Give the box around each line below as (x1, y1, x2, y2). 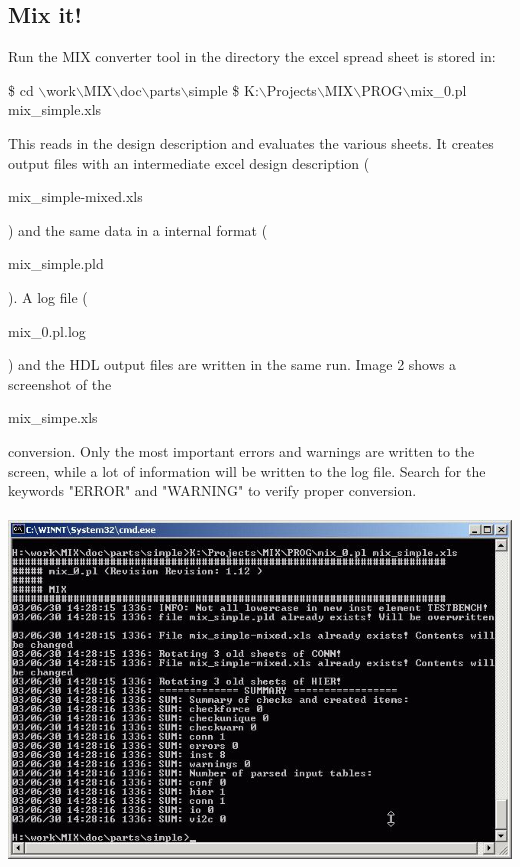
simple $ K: (188, 79, 259, 100)
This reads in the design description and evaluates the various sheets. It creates (8, 132, 494, 153)
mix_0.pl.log (8, 320, 86, 341)
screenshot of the (8, 373, 112, 394)
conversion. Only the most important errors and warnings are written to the (8, 440, 475, 461)
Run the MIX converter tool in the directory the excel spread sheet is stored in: (8, 46, 496, 67)
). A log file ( (8, 286, 88, 307)
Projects (266, 79, 317, 100)
